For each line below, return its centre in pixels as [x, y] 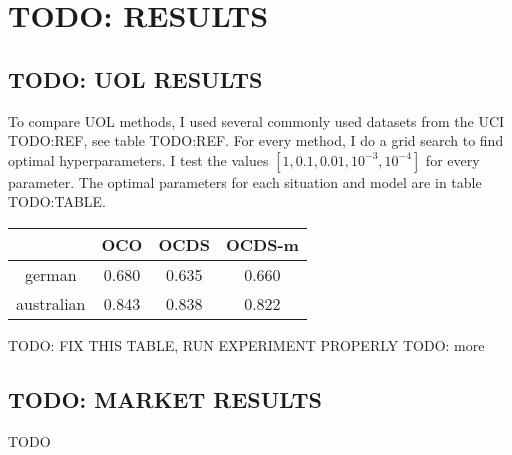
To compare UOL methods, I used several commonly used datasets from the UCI [256, 120]
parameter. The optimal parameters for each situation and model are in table [245, 181]
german [50, 274]
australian [51, 303]
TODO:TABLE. [57, 201]
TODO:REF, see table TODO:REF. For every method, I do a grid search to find [256, 140]
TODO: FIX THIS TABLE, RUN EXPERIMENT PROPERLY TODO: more [246, 344]
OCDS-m [262, 244]
